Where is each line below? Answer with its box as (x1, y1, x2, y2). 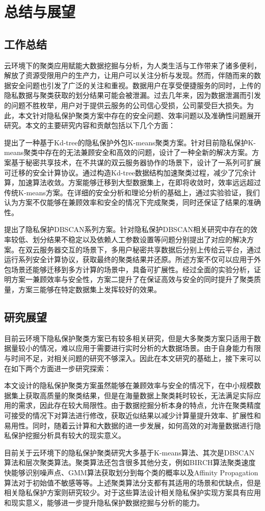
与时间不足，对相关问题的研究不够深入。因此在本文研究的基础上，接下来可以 (4, 353, 261, 364)
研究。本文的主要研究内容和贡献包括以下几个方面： (4, 120, 175, 131)
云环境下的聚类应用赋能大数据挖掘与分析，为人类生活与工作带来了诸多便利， (4, 60, 261, 70)
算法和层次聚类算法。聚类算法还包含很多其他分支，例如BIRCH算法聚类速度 (4, 457, 256, 468)
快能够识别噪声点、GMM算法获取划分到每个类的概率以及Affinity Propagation (4, 467, 258, 477)
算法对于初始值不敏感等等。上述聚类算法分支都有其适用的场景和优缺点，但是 (4, 477, 261, 488)
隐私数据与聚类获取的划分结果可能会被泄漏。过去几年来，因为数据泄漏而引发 (4, 90, 261, 100)
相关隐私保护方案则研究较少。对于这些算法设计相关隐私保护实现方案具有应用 (4, 487, 261, 498)
